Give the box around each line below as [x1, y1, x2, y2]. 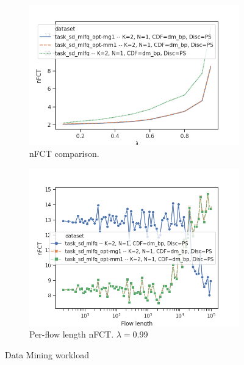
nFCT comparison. [29, 146, 99, 159]
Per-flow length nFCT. [29, 328, 114, 341]
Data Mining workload [5, 348, 89, 361]
